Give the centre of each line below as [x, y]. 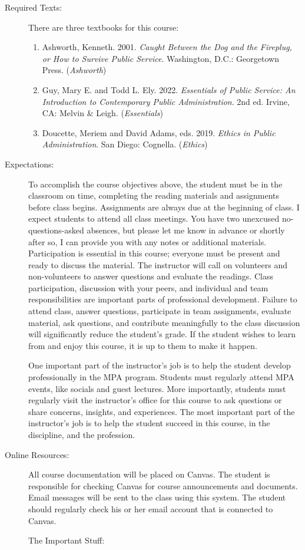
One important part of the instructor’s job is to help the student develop [160, 365]
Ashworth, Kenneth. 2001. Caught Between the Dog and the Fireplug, [167, 47]
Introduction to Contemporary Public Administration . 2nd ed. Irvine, [166, 101]
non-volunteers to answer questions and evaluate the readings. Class [151, 276]
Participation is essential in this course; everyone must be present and [154, 253]
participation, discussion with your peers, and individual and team [148, 287]
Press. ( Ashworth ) [74, 70]
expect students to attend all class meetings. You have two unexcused [154, 218]
